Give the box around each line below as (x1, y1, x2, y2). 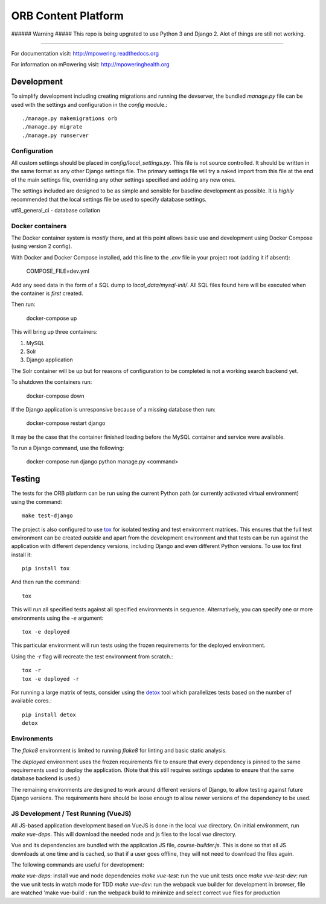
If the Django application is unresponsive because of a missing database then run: (11, 406, 216, 413)
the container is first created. (11, 290, 84, 297)
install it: (11, 551, 33, 558)
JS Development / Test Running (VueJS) (11, 809, 132, 818)
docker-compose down (26, 392, 85, 399)
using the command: (11, 498, 63, 505)
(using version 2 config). (11, 243, 72, 250)
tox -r (22, 667, 42, 674)
